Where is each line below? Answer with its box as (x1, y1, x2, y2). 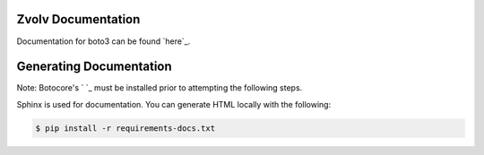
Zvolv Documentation (16, 12, 141, 27)
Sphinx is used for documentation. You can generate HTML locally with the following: (16, 99, 332, 109)
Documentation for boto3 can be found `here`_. (16, 36, 191, 47)
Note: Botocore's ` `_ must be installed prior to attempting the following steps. (16, 82, 303, 93)
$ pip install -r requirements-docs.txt (35, 123, 215, 133)
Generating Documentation (16, 59, 172, 74)
